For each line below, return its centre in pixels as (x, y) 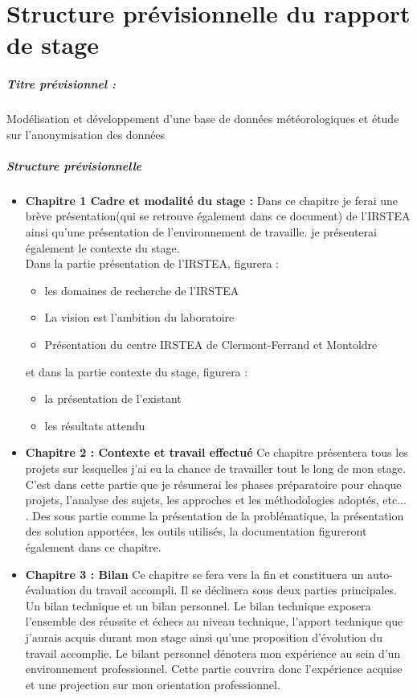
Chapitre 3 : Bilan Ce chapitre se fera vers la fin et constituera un (194, 574)
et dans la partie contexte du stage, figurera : (137, 371)
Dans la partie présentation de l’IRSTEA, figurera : (152, 263)
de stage (53, 45)
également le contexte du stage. (102, 247)
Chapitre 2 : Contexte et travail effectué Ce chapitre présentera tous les (217, 452)
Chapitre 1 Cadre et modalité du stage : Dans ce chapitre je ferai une (212, 200)
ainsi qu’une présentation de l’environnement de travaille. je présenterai (201, 232)
